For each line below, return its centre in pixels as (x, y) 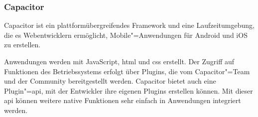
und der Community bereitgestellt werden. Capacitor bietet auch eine (110, 81)
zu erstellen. (22, 45)
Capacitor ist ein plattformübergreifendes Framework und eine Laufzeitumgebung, (129, 25)
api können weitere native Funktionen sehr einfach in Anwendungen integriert (123, 100)
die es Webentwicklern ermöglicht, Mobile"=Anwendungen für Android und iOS (126, 35)
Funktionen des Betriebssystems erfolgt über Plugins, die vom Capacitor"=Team (127, 71)
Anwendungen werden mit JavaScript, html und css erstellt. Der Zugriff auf (119, 61)
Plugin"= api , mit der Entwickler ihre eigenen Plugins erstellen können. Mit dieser (129, 90)
